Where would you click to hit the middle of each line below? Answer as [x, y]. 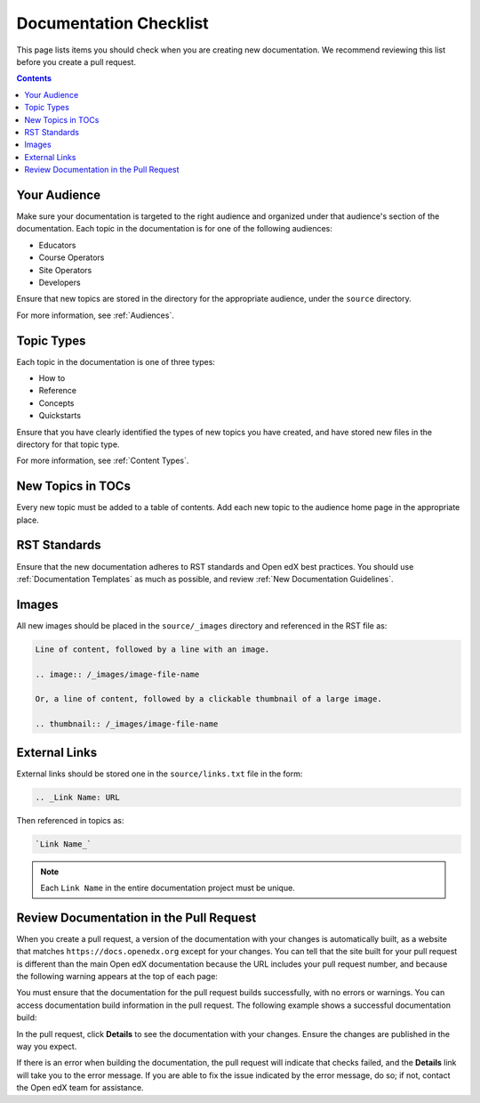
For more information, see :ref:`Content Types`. [103, 461]
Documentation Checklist [112, 23]
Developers [60, 282]
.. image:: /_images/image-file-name [117, 674]
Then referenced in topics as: [70, 820]
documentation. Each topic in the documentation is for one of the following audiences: [175, 229]
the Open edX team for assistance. [80, 1088]
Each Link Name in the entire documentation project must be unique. [168, 888]
